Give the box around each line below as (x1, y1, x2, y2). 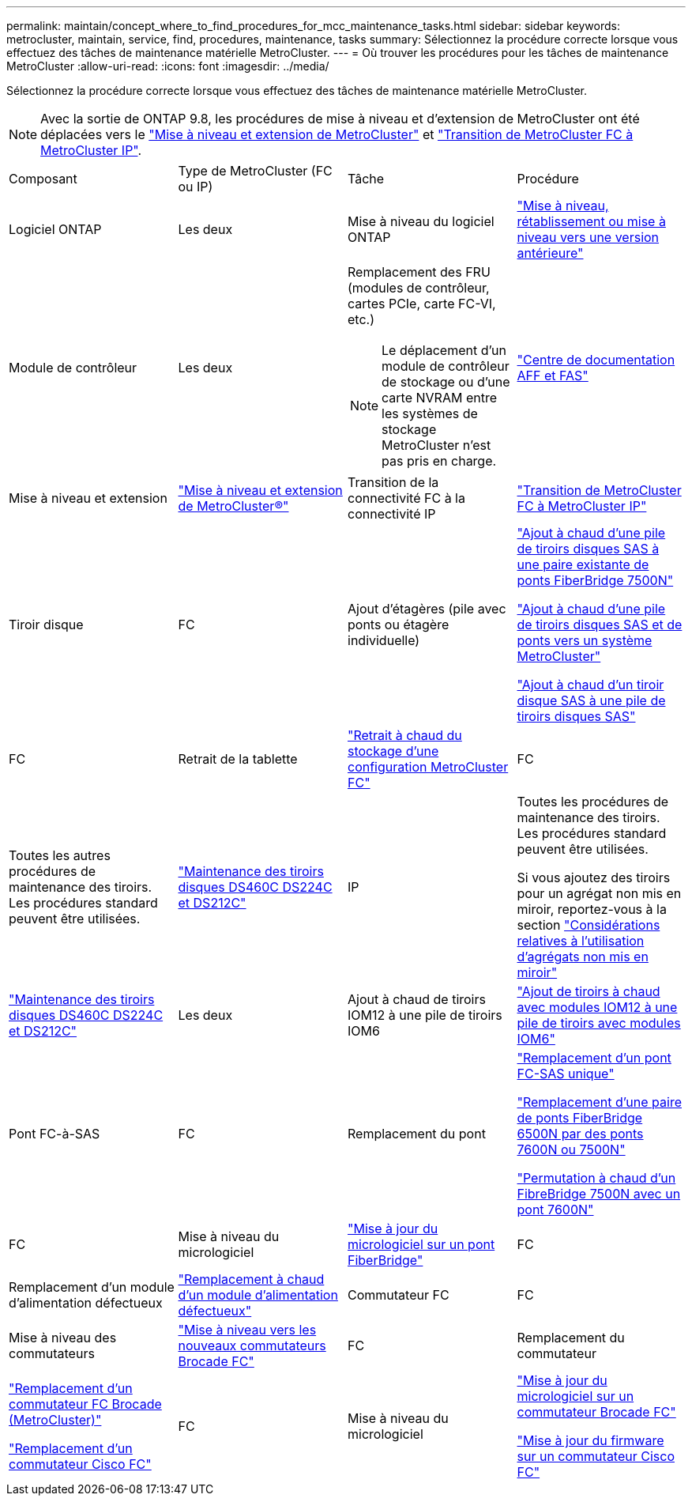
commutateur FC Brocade (9, 1396, 162, 1412)
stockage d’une (348, 743, 439, 759)
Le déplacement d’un (382, 342, 506, 358)
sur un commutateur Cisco (517, 1448, 675, 1464)
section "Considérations (517, 917, 660, 933)
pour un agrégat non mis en (517, 885, 682, 901)
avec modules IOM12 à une (517, 999, 678, 1015)
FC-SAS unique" (517, 1066, 615, 1081)
